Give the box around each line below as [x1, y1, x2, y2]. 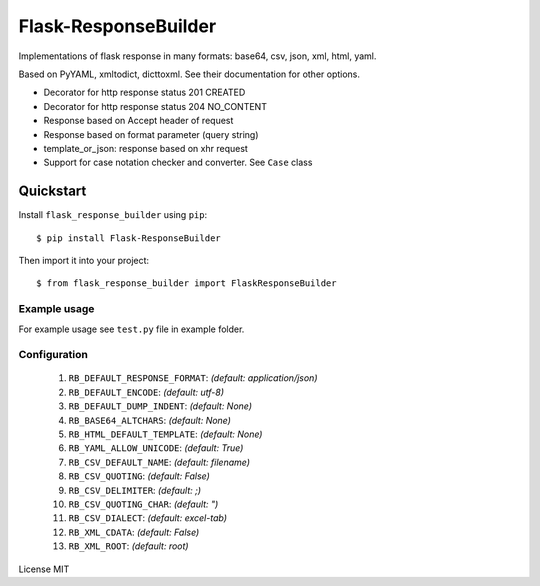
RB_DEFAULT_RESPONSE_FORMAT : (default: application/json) [68, 372, 318, 384]
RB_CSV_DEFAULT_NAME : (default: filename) [68, 456, 250, 468]
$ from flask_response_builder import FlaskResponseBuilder [36, 278, 337, 289]
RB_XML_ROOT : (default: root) [68, 540, 189, 552]
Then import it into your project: [18, 254, 150, 266]
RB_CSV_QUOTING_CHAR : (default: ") [68, 498, 219, 510]
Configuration [18, 348, 89, 362]
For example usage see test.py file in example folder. [18, 323, 245, 335]
